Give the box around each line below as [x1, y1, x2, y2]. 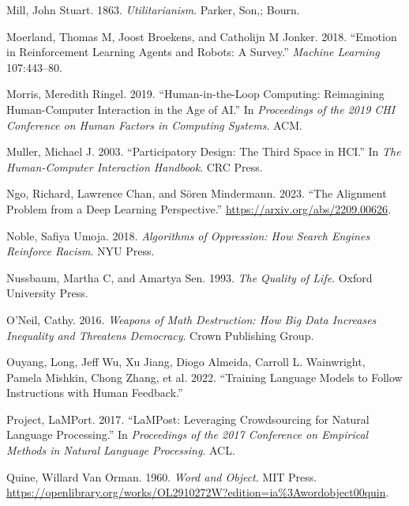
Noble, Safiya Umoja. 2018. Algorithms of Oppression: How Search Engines [6, 227, 370, 244]
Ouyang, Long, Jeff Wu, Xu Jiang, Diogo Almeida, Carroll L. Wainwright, [6, 353, 366, 370]
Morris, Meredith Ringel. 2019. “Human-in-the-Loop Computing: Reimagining [6, 85, 385, 102]
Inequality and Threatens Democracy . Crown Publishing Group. [6, 327, 314, 343]
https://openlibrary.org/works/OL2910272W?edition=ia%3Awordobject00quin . [6, 484, 389, 500]
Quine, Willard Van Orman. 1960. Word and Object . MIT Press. [6, 468, 317, 485]
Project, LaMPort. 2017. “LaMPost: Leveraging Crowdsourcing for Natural [6, 410, 370, 427]
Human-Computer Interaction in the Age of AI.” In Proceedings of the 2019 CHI [6, 100, 396, 117]
